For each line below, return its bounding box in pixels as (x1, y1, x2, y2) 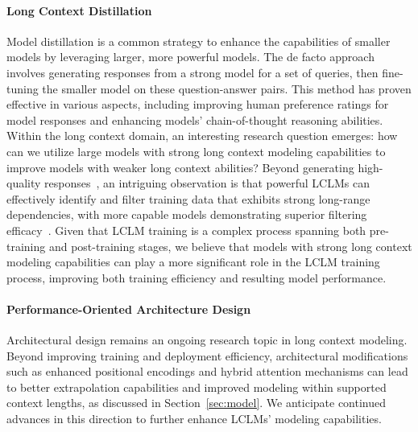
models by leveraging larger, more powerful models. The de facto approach (6, 48, 375, 65)
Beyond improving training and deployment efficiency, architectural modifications (6, 347, 408, 364)
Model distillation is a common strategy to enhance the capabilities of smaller (6, 32, 391, 49)
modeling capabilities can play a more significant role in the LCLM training (6, 253, 380, 270)
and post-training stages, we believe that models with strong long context (48, 237, 412, 254)
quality (6, 175, 41, 191)
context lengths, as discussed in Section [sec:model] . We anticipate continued (6, 394, 387, 411)
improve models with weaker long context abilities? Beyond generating (6, 158, 354, 175)
